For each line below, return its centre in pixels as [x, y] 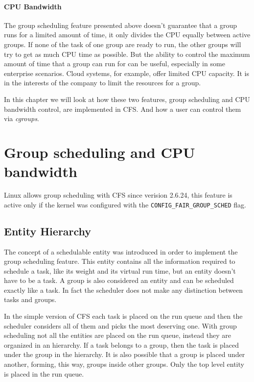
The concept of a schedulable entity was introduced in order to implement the [121, 251]
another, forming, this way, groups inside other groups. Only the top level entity [124, 364]
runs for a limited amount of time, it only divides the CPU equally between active [127, 35]
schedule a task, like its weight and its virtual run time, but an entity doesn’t [120, 270]
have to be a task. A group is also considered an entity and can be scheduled [119, 280]
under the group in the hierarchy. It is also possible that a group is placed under [125, 354]
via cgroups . [22, 118]
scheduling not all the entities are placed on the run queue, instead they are [117, 335]
